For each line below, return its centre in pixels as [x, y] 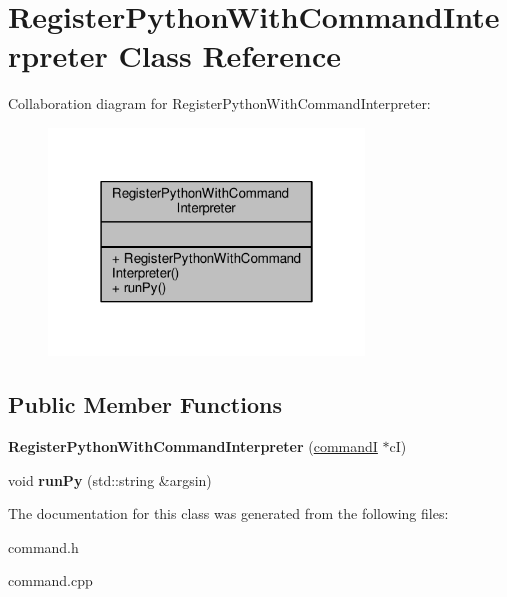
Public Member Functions [145, 404]
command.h [43, 546]
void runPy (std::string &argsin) [110, 479]
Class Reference [229, 55]
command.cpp [50, 580]
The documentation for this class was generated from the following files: [228, 513]
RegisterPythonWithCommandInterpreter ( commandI [193, 446]
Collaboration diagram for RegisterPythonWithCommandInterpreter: [219, 103]
